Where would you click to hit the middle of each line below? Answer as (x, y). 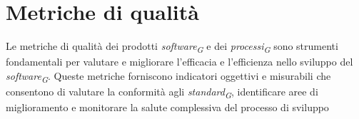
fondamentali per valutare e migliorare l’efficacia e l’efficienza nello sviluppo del (179, 62)
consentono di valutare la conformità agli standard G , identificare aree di (162, 92)
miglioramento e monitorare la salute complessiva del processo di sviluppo (167, 107)
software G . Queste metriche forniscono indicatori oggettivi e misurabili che (168, 76)
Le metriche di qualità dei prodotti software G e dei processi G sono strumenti (172, 47)
